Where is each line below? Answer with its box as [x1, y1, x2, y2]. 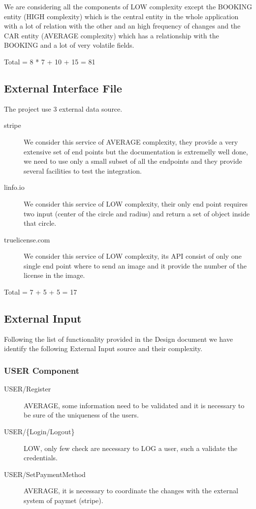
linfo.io [4, 182, 25, 192]
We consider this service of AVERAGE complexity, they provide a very [24, 136, 238, 147]
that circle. [24, 218, 57, 228]
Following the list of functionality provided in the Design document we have [4, 333, 233, 344]
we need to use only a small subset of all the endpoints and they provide [24, 156, 242, 166]
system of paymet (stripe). [24, 495, 103, 506]
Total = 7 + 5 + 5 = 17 [4, 287, 77, 297]
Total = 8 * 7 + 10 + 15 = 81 [4, 56, 96, 66]
